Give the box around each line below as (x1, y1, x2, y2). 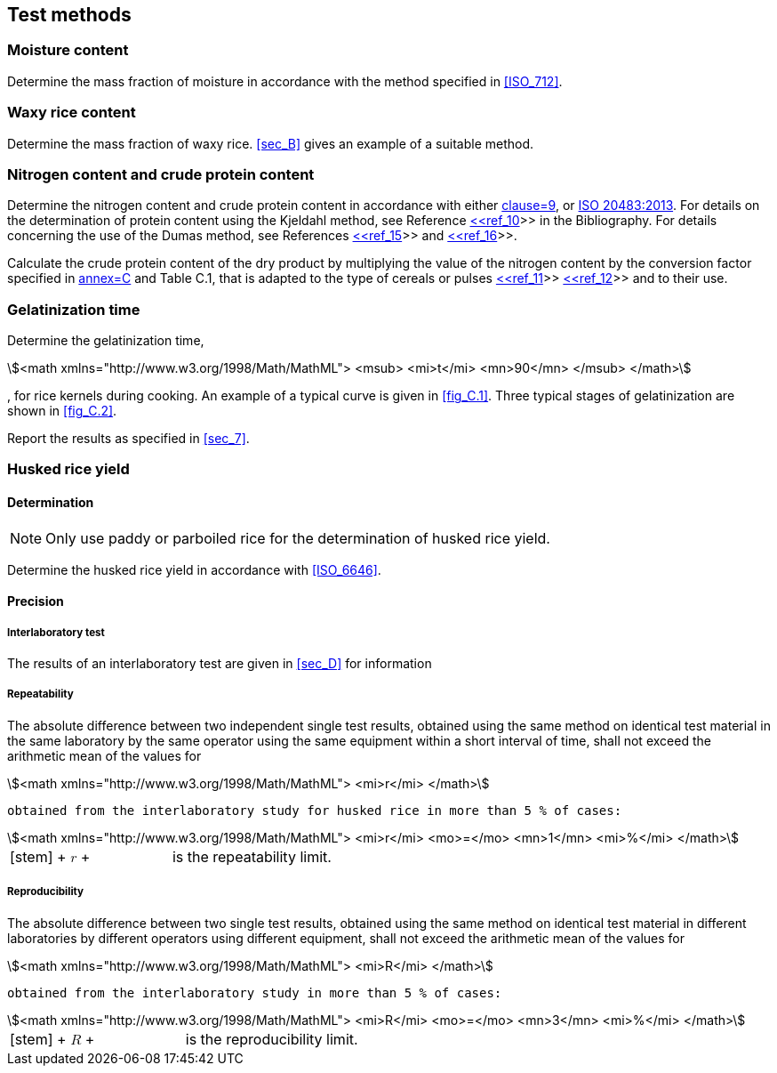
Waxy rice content (7, 103, 136, 122)
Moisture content (7, 41, 129, 60)
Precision (7, 593, 64, 609)
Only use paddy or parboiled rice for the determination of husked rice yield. (45, 528, 550, 547)
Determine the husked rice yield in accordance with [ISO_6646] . (7, 561, 381, 577)
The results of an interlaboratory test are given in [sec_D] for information (7, 656, 432, 672)
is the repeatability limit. (172, 847, 332, 866)
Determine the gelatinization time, (7, 333, 204, 349)
